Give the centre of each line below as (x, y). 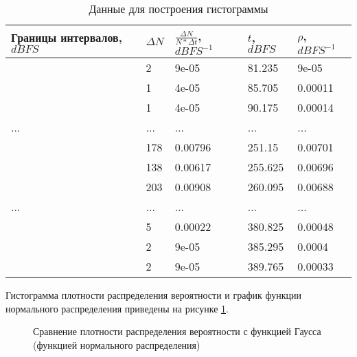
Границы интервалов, (67, 38)
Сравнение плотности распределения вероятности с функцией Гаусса (177, 331)
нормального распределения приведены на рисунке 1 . (117, 308)
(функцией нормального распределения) (117, 344)
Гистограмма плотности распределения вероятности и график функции (153, 294)
